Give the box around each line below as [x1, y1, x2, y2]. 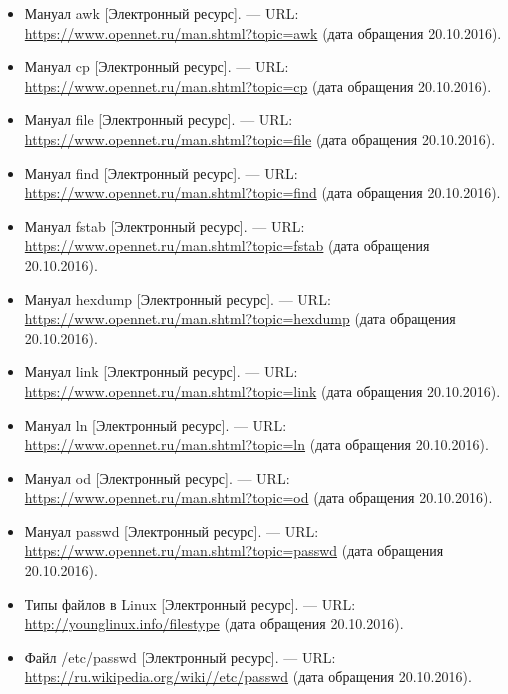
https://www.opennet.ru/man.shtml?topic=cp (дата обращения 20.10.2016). [24, 75, 492, 96]
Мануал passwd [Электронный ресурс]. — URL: [24, 520, 319, 541]
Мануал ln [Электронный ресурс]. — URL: [24, 414, 287, 435]
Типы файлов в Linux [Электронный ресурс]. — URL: [24, 593, 356, 614]
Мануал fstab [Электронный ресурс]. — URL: [24, 215, 305, 236]
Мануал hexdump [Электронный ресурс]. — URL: [24, 288, 331, 309]
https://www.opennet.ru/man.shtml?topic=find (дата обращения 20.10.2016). [24, 182, 501, 203]
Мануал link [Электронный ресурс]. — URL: [24, 361, 298, 382]
